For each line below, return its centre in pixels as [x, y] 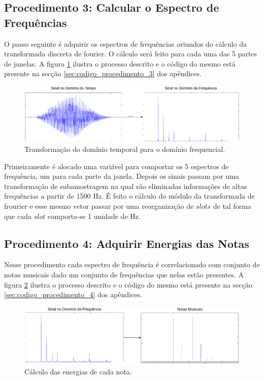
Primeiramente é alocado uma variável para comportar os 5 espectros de [117, 166]
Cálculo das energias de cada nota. [78, 371]
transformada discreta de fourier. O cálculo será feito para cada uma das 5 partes [131, 54]
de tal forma [232, 206]
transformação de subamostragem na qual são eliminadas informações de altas [126, 186]
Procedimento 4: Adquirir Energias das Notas [127, 243]
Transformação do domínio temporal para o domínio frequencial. [125, 149]
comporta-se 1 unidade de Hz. [94, 216]
